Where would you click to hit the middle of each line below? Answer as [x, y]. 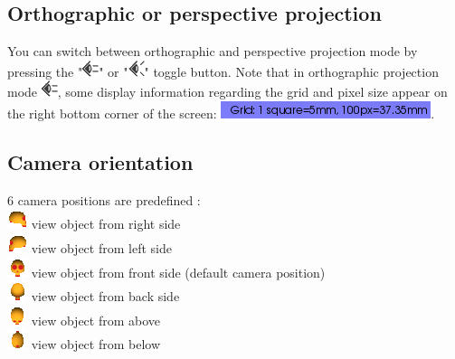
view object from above [96, 320]
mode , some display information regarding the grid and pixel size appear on [227, 92]
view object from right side [106, 224]
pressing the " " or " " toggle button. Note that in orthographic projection [223, 71]
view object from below [96, 344]
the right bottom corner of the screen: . [221, 113]
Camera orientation [100, 161]
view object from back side [105, 296]
